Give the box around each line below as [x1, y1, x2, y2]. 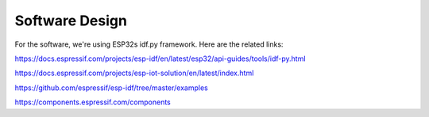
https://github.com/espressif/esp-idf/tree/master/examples [14, 83, 208, 92]
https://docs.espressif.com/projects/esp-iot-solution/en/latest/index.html [14, 68, 254, 78]
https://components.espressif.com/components [14, 97, 171, 107]
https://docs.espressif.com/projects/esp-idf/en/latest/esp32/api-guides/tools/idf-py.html [14, 54, 306, 63]
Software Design [14, 12, 127, 29]
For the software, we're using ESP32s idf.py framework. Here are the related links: [14, 40, 284, 49]
